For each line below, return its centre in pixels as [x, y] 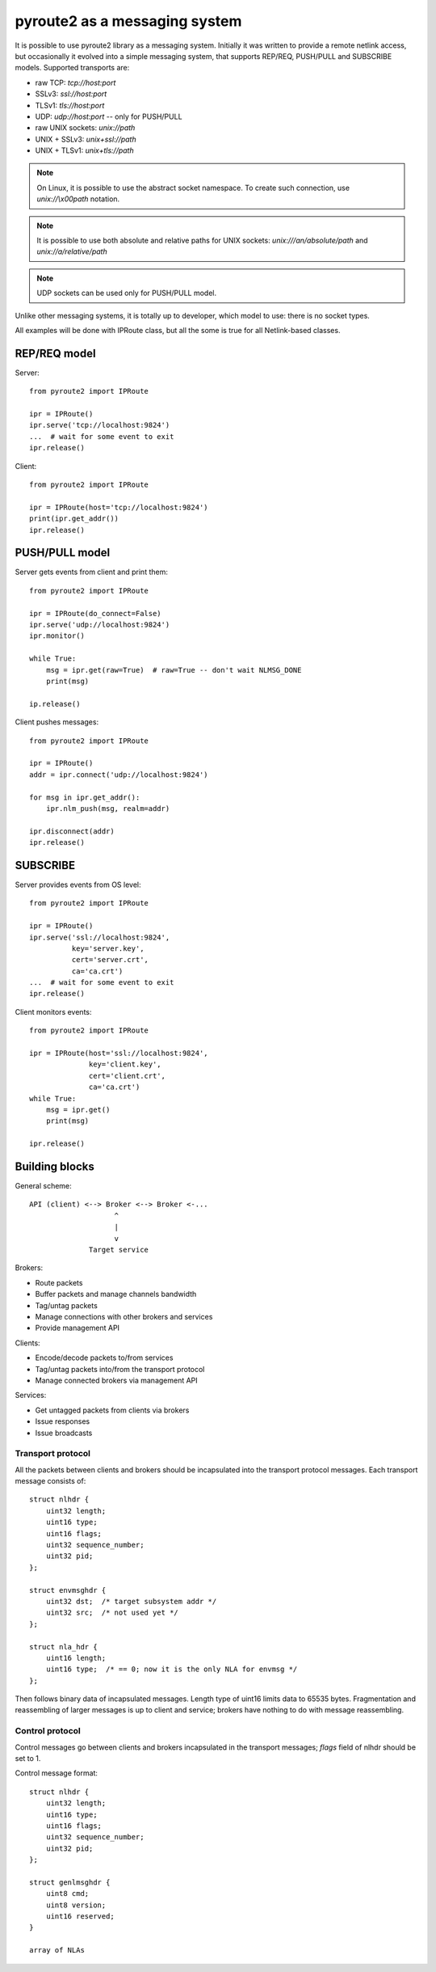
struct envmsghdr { [68, 1590]
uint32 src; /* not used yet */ [112, 1613]
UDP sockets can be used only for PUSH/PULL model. [127, 293]
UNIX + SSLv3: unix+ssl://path [86, 139]
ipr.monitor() [57, 636]
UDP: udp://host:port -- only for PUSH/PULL [109, 116]
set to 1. [28, 1758]
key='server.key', [108, 948]
